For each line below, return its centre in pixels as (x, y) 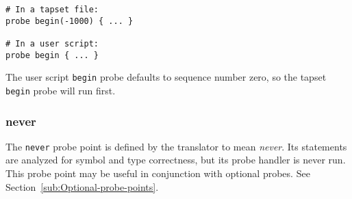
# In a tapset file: (52, 10)
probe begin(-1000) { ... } (70, 21)
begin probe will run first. (61, 90)
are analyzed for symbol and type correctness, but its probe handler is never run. (176, 160)
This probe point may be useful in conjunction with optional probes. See (158, 173)
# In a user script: (52, 43)
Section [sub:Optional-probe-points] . (82, 186)
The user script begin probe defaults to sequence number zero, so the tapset (166, 77)
